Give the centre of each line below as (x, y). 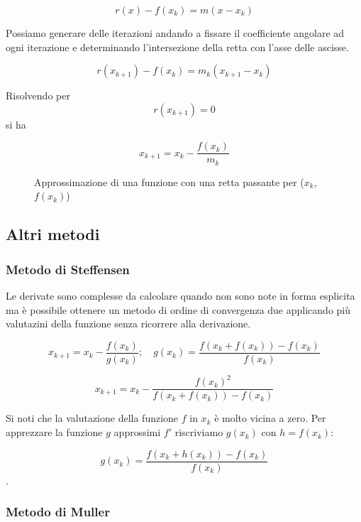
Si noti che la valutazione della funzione (92, 418)
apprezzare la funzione (54, 432)
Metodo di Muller (58, 512)
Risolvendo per (38, 96)
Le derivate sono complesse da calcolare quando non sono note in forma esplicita (180, 296)
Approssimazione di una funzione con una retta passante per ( (169, 181)
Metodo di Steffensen (68, 269)
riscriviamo (199, 432)
